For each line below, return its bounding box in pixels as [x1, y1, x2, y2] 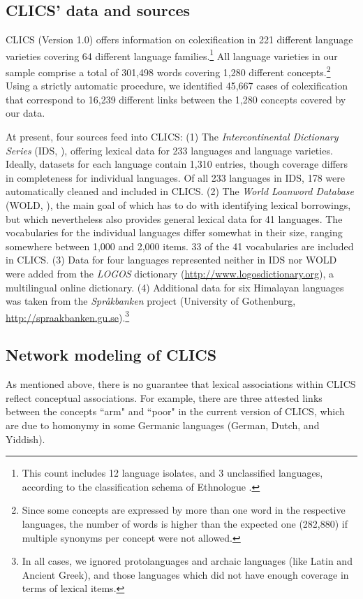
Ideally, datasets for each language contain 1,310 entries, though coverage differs [6, 157, 348, 171]
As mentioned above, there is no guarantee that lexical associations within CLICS [6, 377, 356, 391]
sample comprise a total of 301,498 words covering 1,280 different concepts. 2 [6, 63, 331, 79]
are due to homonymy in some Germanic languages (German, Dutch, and [6, 418, 320, 433]
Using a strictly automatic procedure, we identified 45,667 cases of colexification [6, 78, 348, 93]
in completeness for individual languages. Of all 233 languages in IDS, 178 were [6, 170, 345, 185]
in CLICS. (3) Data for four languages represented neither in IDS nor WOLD [6, 252, 337, 267]
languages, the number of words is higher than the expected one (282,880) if [22, 517, 348, 531]
